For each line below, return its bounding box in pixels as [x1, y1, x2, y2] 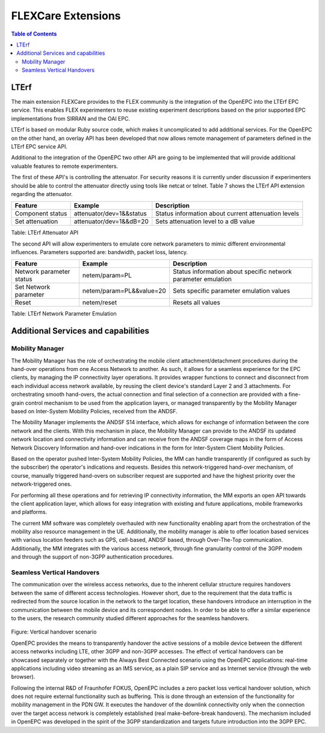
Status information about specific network [172, 267, 292, 276]
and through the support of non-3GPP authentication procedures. [11, 553, 174, 560]
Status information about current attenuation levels [155, 209, 299, 218]
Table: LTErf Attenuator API [11, 229, 78, 236]
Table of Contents [11, 30, 57, 37]
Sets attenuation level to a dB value [155, 217, 255, 226]
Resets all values [172, 299, 221, 307]
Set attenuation [14, 217, 58, 226]
